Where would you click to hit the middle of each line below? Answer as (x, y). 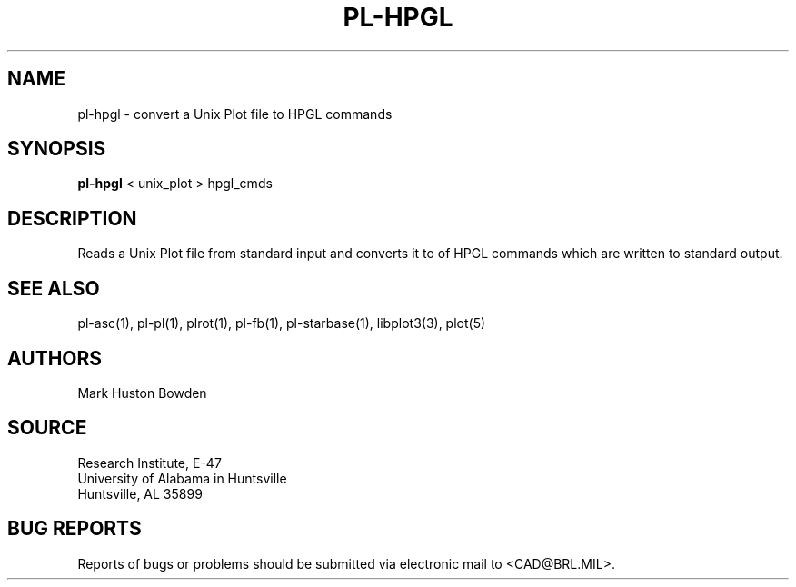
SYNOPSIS (57, 149)
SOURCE (47, 428)
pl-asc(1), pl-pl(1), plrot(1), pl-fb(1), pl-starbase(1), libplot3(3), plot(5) (282, 323)
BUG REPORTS (75, 529)
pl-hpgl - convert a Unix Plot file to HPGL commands (235, 114)
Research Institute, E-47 (149, 463)
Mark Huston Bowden (142, 393)
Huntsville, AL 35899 (140, 493)
